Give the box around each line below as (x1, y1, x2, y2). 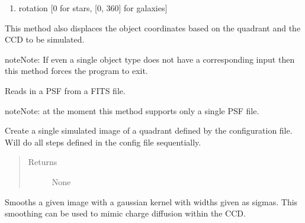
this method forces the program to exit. (5, 64, 148, 77)
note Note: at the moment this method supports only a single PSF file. (5, 104, 259, 117)
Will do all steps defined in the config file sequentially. (5, 135, 201, 148)
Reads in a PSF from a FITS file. (5, 84, 126, 96)
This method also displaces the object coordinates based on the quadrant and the (5, 21, 301, 34)
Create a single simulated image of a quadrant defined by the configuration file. (5, 124, 293, 137)
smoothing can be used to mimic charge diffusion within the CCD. (5, 207, 246, 219)
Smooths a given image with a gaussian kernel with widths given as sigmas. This (5, 195, 298, 208)
